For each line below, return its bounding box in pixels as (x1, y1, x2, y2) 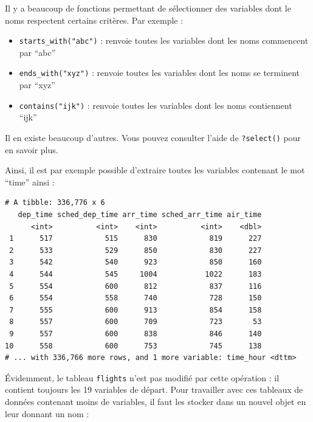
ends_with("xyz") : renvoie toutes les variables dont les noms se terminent (19, 66, 300, 79)
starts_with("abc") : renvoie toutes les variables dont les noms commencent (19, 34, 309, 47)
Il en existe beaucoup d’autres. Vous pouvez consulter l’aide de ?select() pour (5, 131, 301, 144)
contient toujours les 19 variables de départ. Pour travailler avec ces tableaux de (5, 383, 303, 396)
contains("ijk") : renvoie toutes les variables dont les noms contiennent (19, 99, 292, 111)
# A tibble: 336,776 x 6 (5, 198, 105, 207)
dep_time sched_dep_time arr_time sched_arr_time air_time (18, 210, 262, 219)
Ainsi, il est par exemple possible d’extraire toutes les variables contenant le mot (5, 164, 305, 176)
